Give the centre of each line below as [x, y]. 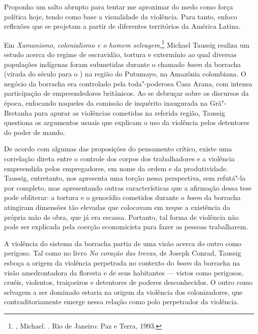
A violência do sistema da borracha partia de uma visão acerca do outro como [123, 243]
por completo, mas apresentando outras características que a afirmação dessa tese [128, 187]
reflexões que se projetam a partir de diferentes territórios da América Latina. [122, 26]
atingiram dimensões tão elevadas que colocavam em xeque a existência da [117, 207]
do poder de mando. [34, 132]
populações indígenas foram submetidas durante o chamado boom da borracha [123, 64]
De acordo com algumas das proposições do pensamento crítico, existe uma [118, 149]
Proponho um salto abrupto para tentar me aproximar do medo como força [119, 6]
